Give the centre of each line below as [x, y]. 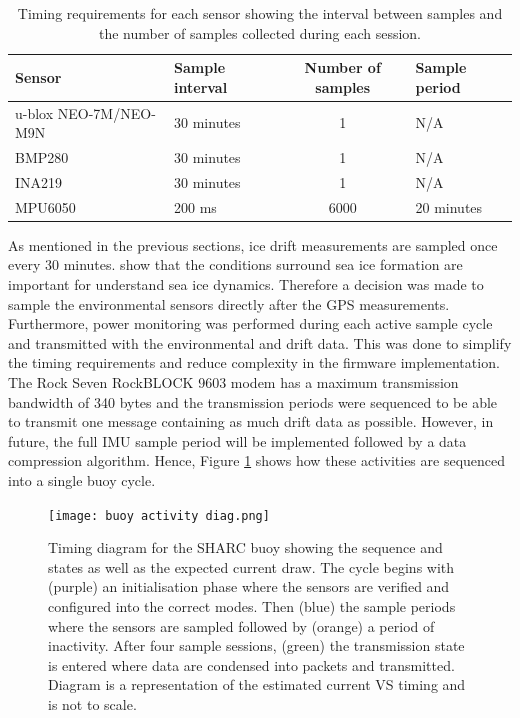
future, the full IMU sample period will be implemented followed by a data [237, 440]
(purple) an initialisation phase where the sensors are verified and [249, 586]
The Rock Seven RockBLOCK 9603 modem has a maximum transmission [233, 382]
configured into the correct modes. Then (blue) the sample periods [252, 606]
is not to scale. [92, 703]
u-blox [34, 112]
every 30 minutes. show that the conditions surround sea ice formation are [235, 264]
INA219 [39, 181]
